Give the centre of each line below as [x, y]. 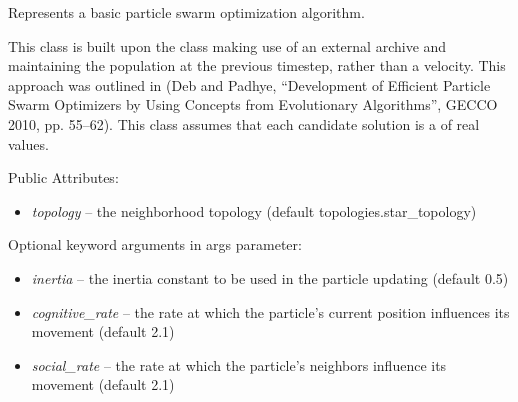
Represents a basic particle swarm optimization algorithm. [186, 12]
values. [28, 143]
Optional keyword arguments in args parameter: [155, 244]
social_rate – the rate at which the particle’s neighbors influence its [239, 364]
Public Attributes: [63, 177]
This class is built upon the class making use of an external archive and [227, 45]
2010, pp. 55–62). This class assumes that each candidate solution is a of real [244, 123]
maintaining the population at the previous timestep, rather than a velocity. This [257, 65]
